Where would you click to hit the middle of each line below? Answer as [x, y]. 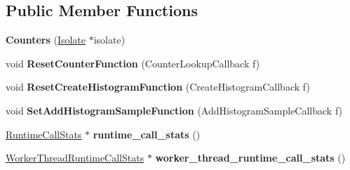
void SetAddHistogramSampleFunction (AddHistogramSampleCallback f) [174, 110]
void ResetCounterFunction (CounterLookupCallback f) [133, 63]
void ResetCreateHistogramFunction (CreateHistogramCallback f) [158, 87]
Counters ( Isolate [46, 40]
